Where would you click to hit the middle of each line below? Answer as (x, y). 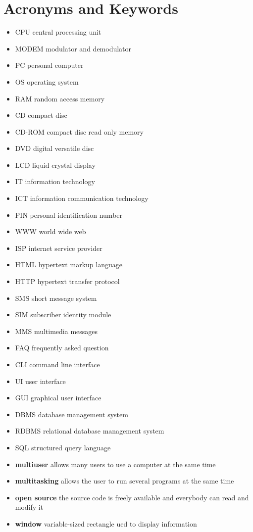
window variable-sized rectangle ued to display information (106, 523)
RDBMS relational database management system (90, 431)
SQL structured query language (63, 447)
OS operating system (47, 81)
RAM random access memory (60, 98)
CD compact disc (41, 115)
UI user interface (40, 381)
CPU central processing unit (58, 32)
